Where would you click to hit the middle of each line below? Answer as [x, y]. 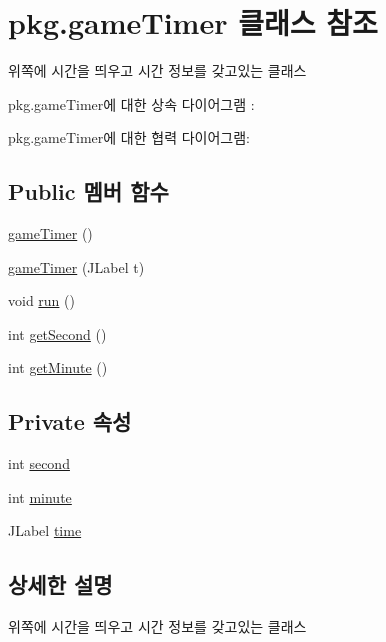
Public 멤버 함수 [88, 191]
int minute [40, 496]
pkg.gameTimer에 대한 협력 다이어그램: [129, 137]
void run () [41, 300]
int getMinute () [58, 367]
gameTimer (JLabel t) [76, 266]
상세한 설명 [60, 584]
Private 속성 [70, 421]
